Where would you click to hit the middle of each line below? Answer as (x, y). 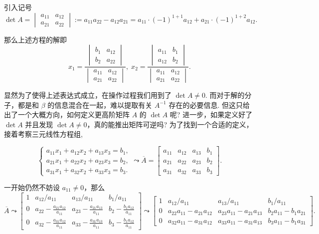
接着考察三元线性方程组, (43, 134)
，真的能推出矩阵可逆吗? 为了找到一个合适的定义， (170, 124)
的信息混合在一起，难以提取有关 (100, 105)
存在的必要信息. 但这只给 (209, 105)
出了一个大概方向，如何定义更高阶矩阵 (67, 115)
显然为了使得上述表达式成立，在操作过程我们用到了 (88, 95)
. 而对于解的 (225, 95)
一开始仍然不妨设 (32, 187)
